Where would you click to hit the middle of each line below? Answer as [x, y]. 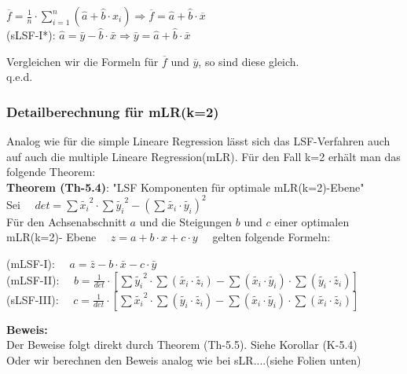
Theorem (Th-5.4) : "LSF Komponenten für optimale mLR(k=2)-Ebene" [185, 187]
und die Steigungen [186, 221]
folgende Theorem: [51, 172]
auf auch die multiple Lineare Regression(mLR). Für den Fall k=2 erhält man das [203, 156]
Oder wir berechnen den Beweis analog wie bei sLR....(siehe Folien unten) [184, 359]
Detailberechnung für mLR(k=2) [113, 111]
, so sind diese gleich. [249, 61]
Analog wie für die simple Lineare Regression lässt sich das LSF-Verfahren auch [198, 141]
